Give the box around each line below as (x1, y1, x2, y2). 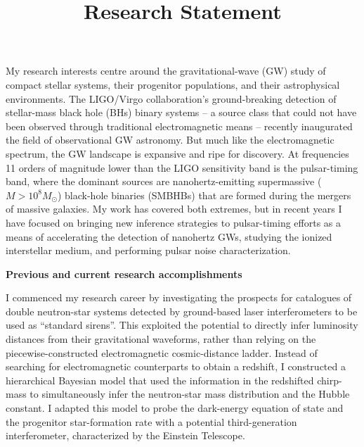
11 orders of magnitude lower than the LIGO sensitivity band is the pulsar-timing (6, 160, 358, 175)
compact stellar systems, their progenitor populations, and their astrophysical (6, 77, 340, 92)
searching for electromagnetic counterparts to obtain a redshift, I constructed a (6, 359, 346, 374)
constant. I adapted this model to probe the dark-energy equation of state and (6, 401, 344, 415)
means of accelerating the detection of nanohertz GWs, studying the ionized (6, 229, 332, 244)
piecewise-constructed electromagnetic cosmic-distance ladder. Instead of (6, 345, 318, 360)
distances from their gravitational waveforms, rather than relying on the (6, 332, 316, 346)
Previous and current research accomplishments (6, 266, 242, 281)
